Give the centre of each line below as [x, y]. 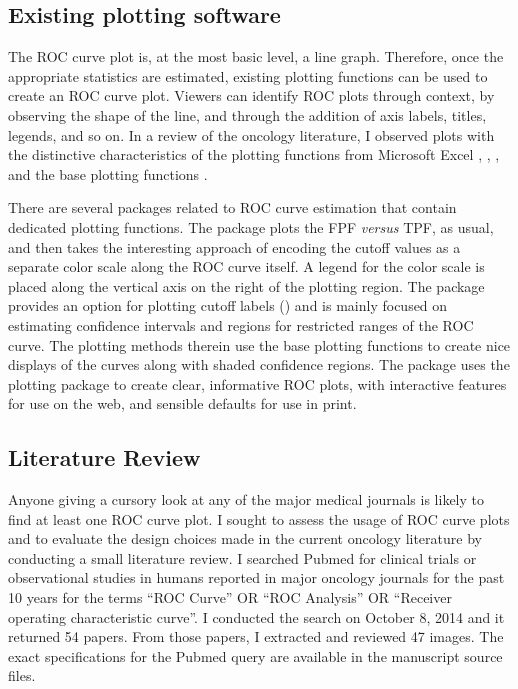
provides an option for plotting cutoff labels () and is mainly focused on [228, 305]
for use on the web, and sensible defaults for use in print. [182, 403]
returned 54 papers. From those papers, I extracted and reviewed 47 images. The [256, 636]
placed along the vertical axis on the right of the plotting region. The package [246, 285]
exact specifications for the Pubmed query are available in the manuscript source [255, 655]
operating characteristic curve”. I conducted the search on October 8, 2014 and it [256, 616]
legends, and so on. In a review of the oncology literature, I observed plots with [251, 134]
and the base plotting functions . [108, 173]
